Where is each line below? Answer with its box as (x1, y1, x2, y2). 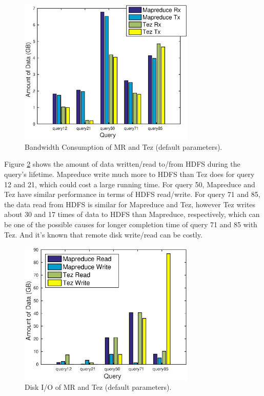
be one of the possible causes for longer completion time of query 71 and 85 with (4, 219, 257, 230)
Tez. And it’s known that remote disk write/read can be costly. (4, 229, 202, 240)
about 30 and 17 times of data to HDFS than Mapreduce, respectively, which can (4, 209, 260, 220)
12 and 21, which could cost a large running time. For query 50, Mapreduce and (4, 179, 255, 189)
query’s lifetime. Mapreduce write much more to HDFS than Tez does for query (4, 169, 255, 180)
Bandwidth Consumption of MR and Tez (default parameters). (25, 141, 222, 152)
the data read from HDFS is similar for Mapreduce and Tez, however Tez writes (4, 199, 256, 209)
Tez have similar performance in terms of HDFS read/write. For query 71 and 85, (4, 189, 260, 200)
